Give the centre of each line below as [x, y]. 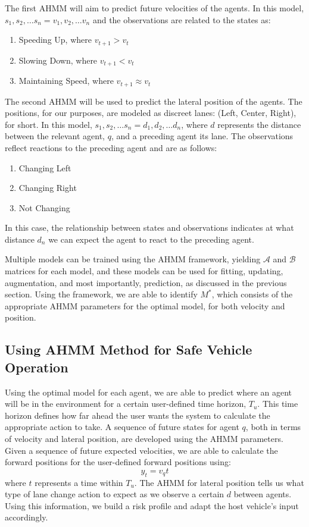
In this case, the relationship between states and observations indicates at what [149, 228]
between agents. [263, 494]
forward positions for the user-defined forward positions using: [118, 462]
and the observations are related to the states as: [182, 19]
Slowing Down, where [58, 60]
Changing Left [45, 167]
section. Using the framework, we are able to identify [101, 294]
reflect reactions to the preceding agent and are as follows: [111, 147]
